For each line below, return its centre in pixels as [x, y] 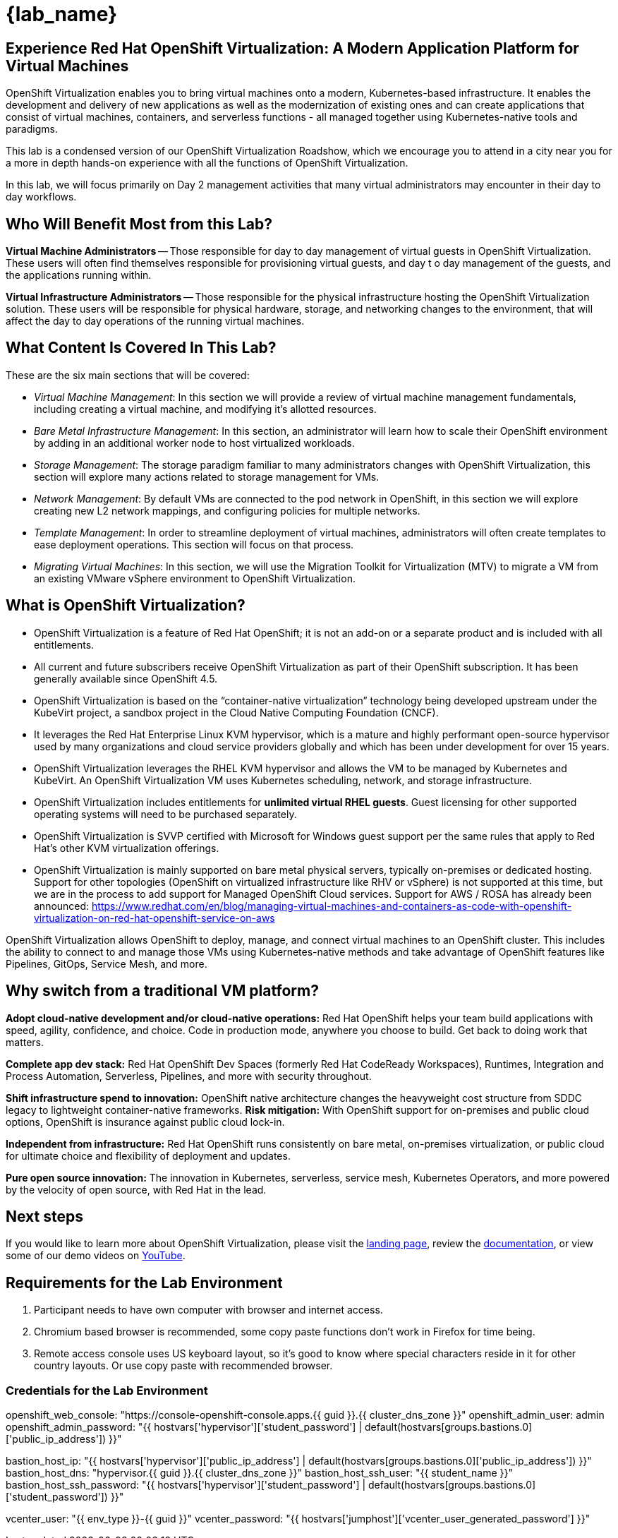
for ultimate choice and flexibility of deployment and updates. [148, 1155]
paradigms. [32, 129]
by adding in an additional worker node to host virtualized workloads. [194, 443]
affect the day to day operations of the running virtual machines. [155, 321]
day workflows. [41, 197]
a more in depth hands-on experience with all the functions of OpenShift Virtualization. [207, 163]
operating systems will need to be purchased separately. [165, 814]
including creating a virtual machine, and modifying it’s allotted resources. [205, 409]
